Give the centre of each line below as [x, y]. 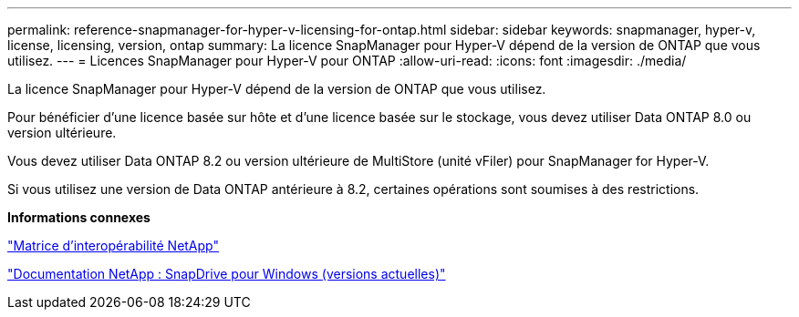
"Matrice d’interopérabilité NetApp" [113, 245]
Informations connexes [79, 217]
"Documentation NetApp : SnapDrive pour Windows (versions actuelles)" [227, 274]
